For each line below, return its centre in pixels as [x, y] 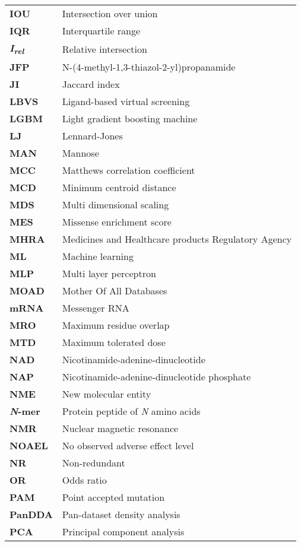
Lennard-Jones [92, 136]
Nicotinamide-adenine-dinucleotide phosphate [156, 377]
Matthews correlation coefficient [129, 170]
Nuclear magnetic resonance [120, 428]
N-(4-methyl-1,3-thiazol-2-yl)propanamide [149, 67]
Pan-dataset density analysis [121, 515]
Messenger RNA [96, 308]
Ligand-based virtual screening [126, 101]
